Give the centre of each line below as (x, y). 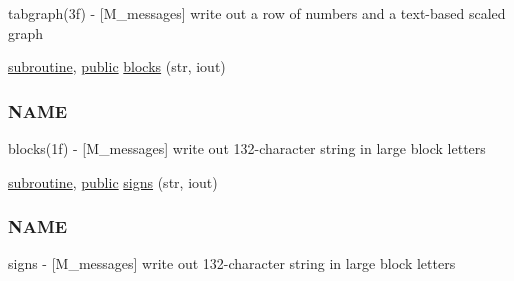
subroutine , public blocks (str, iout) (117, 66)
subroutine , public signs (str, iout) (113, 181)
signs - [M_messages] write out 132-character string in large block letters (232, 263)
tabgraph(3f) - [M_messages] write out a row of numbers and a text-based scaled (257, 13)
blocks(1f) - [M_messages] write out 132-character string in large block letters (247, 148)
